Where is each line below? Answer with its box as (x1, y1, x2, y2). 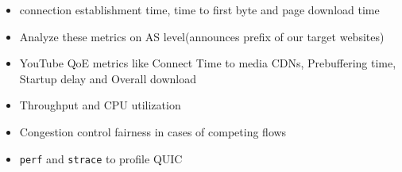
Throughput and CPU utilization (19, 97, 181, 113)
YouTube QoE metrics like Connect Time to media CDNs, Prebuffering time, (19, 55, 396, 71)
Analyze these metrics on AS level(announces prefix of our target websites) (19, 28, 385, 44)
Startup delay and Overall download (19, 70, 196, 86)
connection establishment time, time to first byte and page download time (19, 2, 380, 17)
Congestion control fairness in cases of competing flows (19, 123, 287, 140)
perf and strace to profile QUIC (19, 150, 183, 166)
